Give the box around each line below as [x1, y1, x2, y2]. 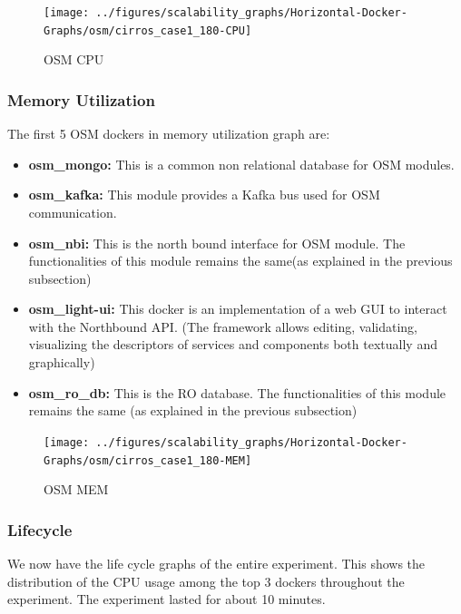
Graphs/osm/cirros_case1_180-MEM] [44, 453, 252, 467]
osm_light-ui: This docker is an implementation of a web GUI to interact [28, 299, 447, 318]
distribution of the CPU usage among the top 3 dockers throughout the [7, 571, 405, 590]
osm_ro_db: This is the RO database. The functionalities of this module [28, 383, 446, 402]
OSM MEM [44, 480, 109, 499]
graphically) [28, 353, 95, 372]
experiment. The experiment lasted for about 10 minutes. [7, 590, 326, 609]
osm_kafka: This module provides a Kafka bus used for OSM [28, 185, 380, 204]
